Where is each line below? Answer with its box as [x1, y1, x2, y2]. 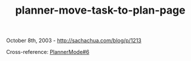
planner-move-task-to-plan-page [15, 4, 186, 17]
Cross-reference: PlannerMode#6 [6, 49, 90, 56]
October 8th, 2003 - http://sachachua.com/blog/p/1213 [6, 37, 141, 44]
